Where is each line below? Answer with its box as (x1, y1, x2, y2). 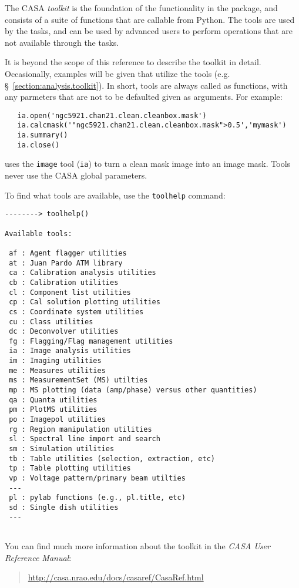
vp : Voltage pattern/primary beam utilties (9, 474, 186, 482)
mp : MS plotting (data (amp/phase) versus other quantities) (9, 386, 257, 395)
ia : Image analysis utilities (9, 347, 131, 355)
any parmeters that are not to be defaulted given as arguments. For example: (5, 90, 283, 103)
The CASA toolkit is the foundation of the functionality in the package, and (5, 2, 278, 14)
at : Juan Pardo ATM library (9, 258, 123, 267)
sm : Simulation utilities (9, 445, 115, 453)
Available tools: (5, 229, 72, 238)
